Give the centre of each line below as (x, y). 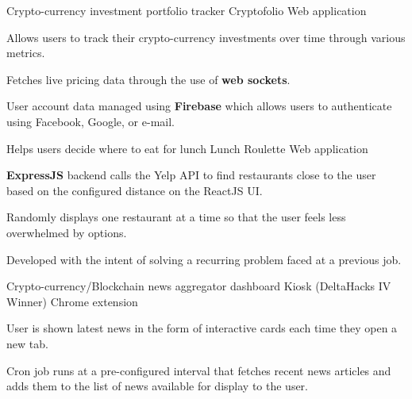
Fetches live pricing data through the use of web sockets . (148, 79)
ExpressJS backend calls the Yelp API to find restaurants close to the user (191, 175)
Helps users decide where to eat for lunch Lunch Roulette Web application (187, 148)
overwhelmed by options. (67, 232)
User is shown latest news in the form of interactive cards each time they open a (202, 328)
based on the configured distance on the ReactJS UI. (135, 190)
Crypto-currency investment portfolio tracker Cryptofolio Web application (187, 10)
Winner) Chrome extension (72, 301)
